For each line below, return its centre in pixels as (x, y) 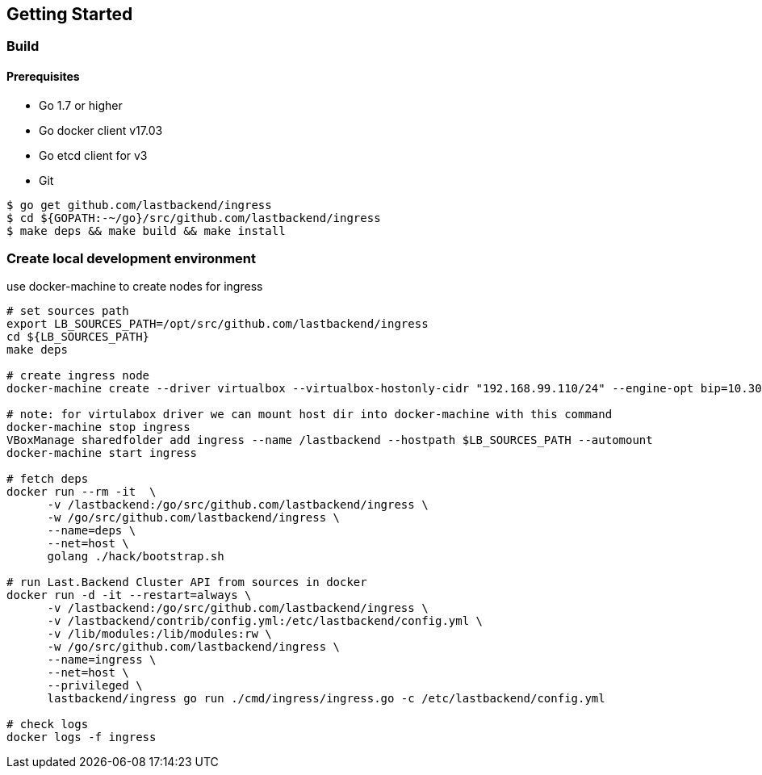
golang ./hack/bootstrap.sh (136, 557)
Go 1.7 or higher (81, 105)
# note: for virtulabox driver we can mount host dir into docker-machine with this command (310, 415)
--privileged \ (95, 686)
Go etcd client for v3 (93, 155)
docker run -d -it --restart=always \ (129, 595)
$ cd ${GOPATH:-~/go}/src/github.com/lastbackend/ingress (194, 218)
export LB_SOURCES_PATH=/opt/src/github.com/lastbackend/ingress (218, 324)
